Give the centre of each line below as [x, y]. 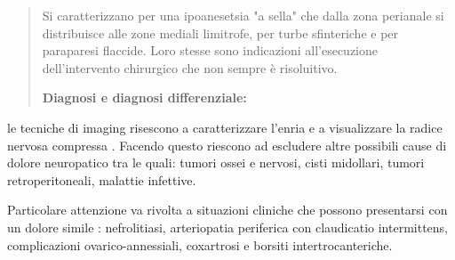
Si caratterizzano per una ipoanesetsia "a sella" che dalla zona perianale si [243, 15]
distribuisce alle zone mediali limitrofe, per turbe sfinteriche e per [220, 32]
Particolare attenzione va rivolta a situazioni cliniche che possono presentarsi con [227, 210]
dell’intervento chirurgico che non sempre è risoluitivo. [190, 67]
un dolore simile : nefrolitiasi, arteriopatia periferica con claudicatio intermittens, [227, 227]
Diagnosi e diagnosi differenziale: [144, 97]
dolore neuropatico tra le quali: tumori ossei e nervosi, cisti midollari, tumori [216, 162]
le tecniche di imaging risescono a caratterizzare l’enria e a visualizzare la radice [225, 127]
